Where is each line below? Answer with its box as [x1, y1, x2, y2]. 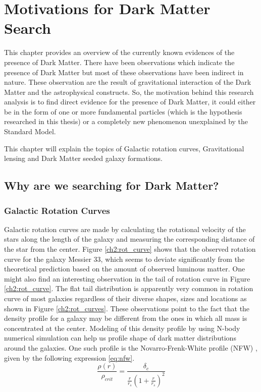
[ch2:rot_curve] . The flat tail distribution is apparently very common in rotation [4, 283, 253, 294]
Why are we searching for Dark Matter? [4, 178, 219, 193]
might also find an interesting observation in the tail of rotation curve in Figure [4, 273, 250, 284]
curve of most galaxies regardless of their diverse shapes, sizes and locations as [4, 293, 247, 303]
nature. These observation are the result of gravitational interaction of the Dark [4, 77, 251, 87]
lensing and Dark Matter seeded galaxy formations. [4, 153, 163, 163]
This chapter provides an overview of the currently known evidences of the [4, 47, 235, 58]
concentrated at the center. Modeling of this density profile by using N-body [4, 322, 240, 333]
